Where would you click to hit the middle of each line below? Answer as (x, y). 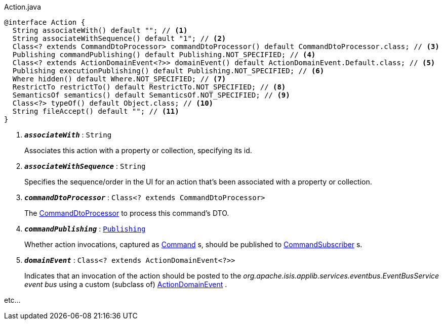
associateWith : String (68, 135)
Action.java (23, 7)
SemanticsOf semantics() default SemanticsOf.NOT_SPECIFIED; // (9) (151, 95)
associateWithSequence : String (85, 166)
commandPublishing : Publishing (85, 229)
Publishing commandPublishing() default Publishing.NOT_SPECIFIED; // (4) (164, 55)
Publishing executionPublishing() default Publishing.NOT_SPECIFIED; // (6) (168, 71)
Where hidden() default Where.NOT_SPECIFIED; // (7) (119, 79)
